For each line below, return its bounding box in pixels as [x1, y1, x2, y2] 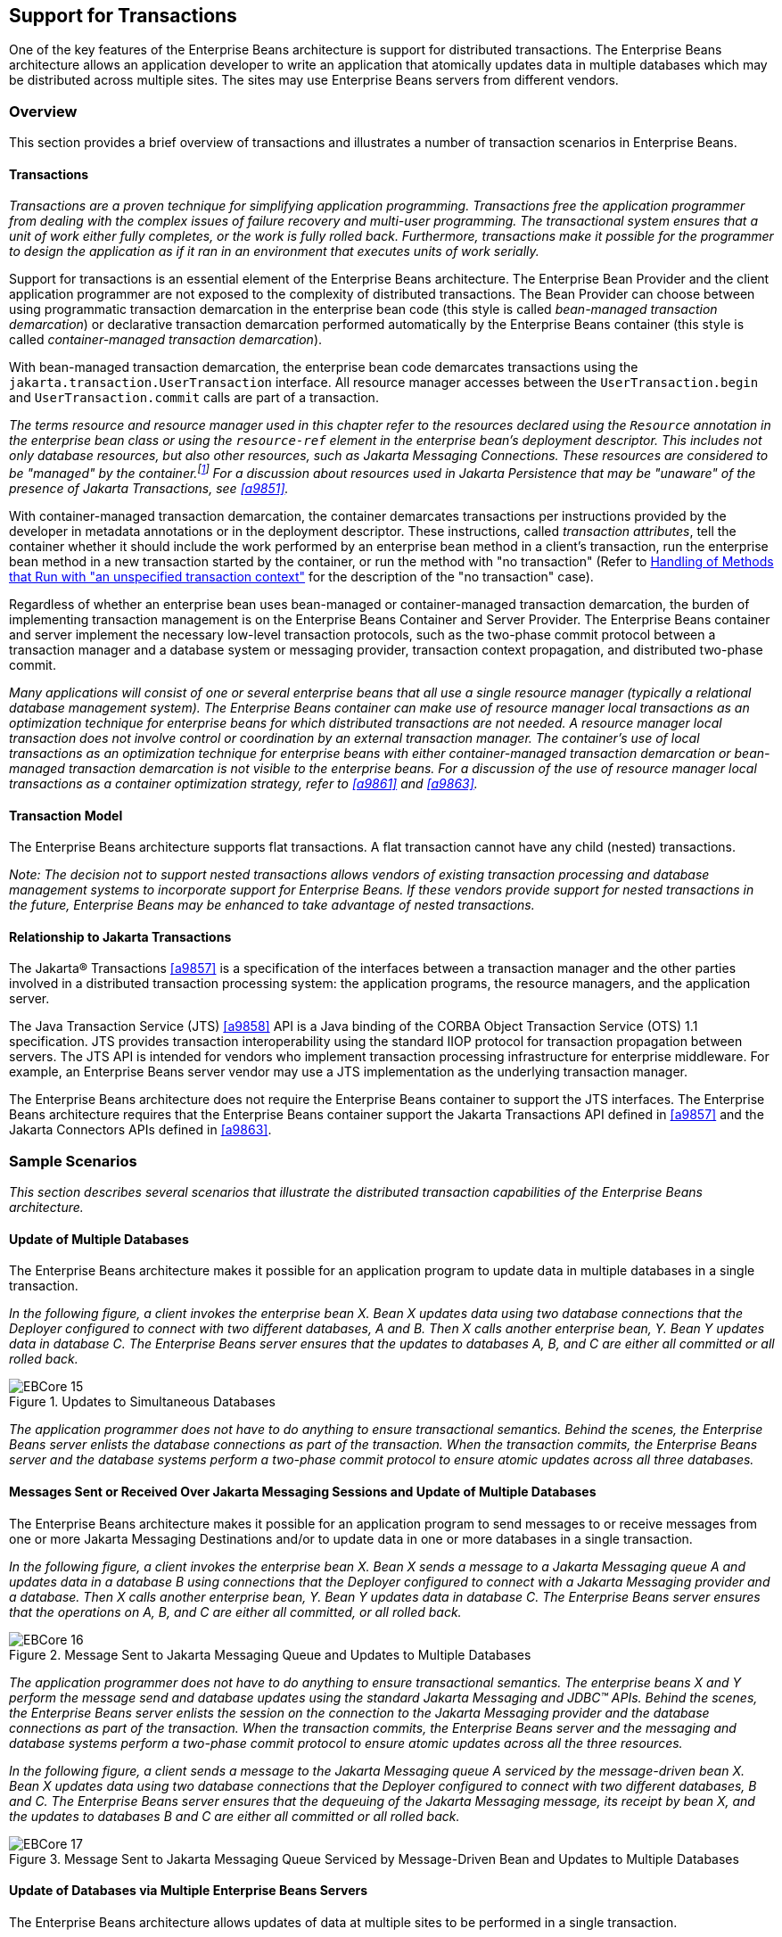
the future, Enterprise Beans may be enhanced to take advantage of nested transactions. [9, 897, 535, 913]
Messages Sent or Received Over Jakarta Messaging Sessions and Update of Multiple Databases [9, 1484, 597, 1500]
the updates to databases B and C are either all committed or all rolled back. [9, 1808, 460, 1824]
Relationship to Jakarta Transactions [9, 928, 232, 944]
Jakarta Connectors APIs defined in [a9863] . [9, 1122, 272, 1138]
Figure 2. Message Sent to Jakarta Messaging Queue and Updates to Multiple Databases [9, 1646, 531, 1662]
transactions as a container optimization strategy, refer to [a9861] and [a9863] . [9, 776, 478, 792]
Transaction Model [9, 807, 123, 823]
